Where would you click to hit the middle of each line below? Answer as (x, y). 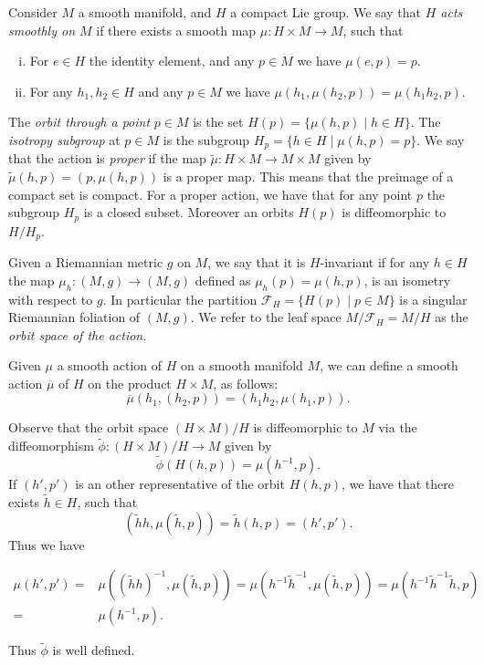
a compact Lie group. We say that (326, 12)
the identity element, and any (172, 61)
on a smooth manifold (242, 365)
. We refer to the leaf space (266, 317)
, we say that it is (257, 262)
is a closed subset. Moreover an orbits (189, 212)
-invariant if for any (375, 262)
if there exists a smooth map (176, 30)
